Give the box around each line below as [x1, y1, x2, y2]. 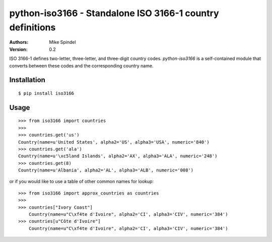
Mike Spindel [49, 39, 76, 45]
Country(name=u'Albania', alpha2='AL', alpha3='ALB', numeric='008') [18, 167, 194, 173]
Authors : [9, 39, 29, 45]
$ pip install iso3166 [18, 90, 75, 96]
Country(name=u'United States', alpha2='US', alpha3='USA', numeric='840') [18, 139, 210, 145]
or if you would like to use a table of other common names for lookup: [9, 178, 154, 185]
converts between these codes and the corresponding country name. [9, 63, 154, 69]
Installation [9, 76, 45, 84]
